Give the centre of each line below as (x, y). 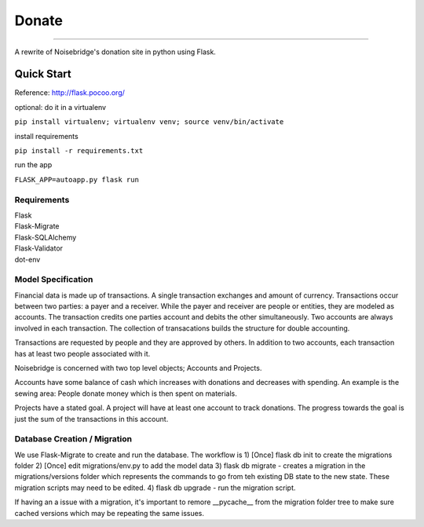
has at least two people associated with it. (82, 353)
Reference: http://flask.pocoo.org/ (70, 93)
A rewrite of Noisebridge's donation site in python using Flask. (115, 52)
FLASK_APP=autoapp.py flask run (77, 179)
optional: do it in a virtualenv (60, 107)
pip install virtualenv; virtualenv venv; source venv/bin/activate (149, 122)
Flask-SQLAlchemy (46, 237)
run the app (33, 165)
